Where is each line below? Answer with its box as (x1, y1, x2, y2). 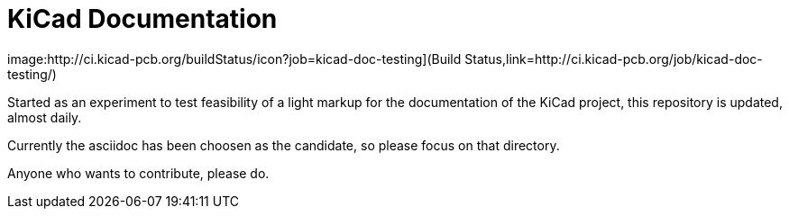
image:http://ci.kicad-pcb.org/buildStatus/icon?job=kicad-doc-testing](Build (7, 50, 462, 67)
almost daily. (7, 109, 82, 125)
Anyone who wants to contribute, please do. (7, 165, 270, 181)
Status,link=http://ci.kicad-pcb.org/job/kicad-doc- (464, 50, 763, 67)
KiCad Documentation (7, 4, 278, 34)
